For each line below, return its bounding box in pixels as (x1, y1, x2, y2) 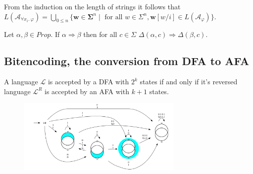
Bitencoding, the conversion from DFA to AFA (4, 53, 250, 69)
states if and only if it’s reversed (140, 76, 238, 87)
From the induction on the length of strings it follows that (4, 1, 181, 11)
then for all (83, 29, 117, 39)
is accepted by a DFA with (48, 76, 129, 87)
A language (4, 76, 38, 87)
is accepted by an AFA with (45, 86, 129, 96)
